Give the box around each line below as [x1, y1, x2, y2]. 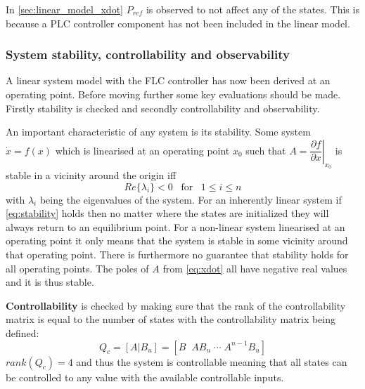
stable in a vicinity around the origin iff [6, 167, 177, 182]
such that [245, 143, 286, 157]
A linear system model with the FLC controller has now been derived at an [6, 73, 331, 88]
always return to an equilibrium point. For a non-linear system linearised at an [6, 219, 345, 234]
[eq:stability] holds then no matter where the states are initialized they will [6, 206, 329, 220]
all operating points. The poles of [6, 261, 149, 275]
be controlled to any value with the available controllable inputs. [6, 369, 284, 384]
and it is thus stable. [6, 275, 94, 289]
